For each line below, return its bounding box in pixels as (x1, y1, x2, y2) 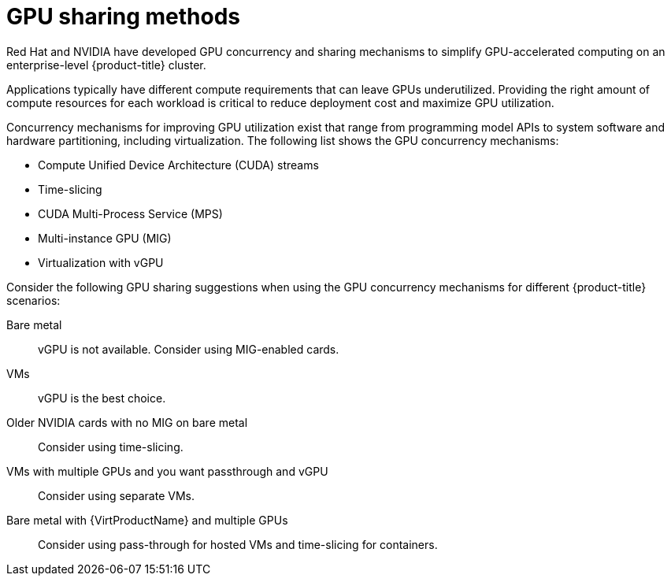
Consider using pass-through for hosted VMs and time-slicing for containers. (38, 537, 438, 551)
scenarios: (6, 293, 61, 307)
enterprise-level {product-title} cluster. (6, 57, 206, 72)
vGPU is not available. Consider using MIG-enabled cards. (38, 342, 339, 356)
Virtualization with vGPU (38, 255, 164, 269)
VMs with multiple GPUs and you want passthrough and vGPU (6, 464, 328, 478)
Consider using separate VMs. (38, 488, 195, 502)
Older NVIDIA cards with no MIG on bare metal (6, 415, 248, 429)
